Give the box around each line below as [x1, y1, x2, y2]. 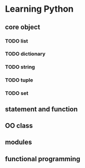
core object [5, 23, 40, 31]
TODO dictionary [5, 50, 46, 57]
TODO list [5, 38, 28, 44]
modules [5, 138, 33, 147]
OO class [5, 121, 33, 130]
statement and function [5, 105, 78, 113]
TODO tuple [5, 77, 33, 84]
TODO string [5, 63, 35, 70]
